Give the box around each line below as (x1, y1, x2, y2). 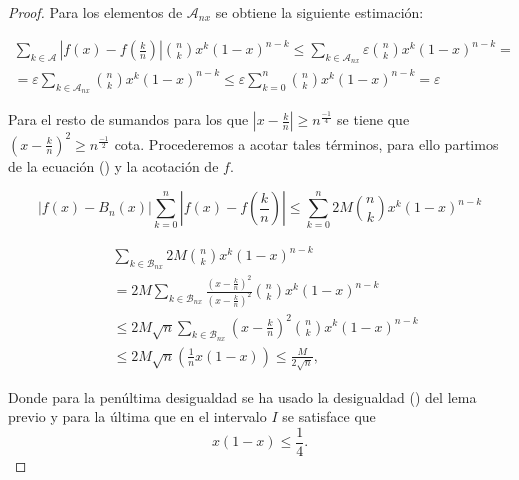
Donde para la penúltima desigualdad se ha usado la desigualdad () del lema (8, 386, 477, 407)
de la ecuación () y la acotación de (8, 155, 219, 176)
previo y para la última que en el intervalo (8, 406, 267, 427)
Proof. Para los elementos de (8, 2, 183, 22)
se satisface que (282, 406, 376, 427)
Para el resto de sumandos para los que (8, 109, 249, 130)
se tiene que (337, 109, 410, 130)
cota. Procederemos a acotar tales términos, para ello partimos (114, 133, 499, 154)
